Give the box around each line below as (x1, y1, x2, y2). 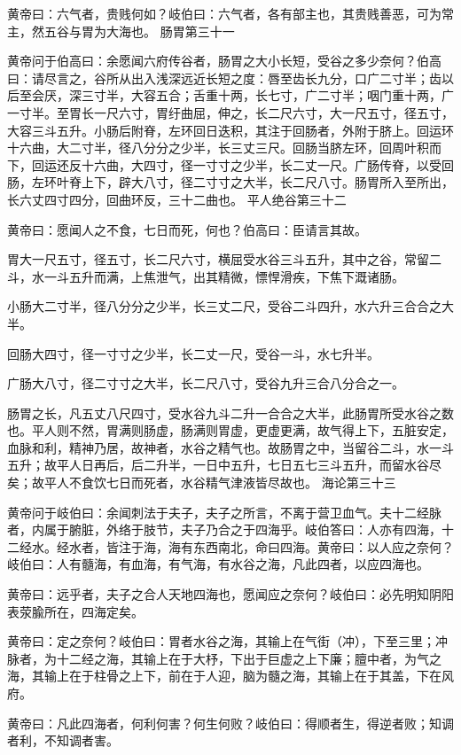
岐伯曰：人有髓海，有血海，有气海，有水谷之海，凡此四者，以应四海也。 (7, 555, 429, 573)
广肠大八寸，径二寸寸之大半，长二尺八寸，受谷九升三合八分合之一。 (7, 374, 404, 393)
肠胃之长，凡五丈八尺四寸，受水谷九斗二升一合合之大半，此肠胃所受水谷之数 (7, 403, 454, 422)
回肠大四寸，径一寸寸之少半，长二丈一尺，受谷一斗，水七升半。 (7, 344, 379, 362)
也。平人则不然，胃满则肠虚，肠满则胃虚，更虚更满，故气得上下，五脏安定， (7, 421, 454, 440)
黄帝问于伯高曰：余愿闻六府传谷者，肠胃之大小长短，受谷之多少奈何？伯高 (7, 51, 441, 70)
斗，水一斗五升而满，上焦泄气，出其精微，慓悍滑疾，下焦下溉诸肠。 (7, 267, 404, 285)
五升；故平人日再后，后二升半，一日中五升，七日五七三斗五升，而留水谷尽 (7, 455, 441, 474)
